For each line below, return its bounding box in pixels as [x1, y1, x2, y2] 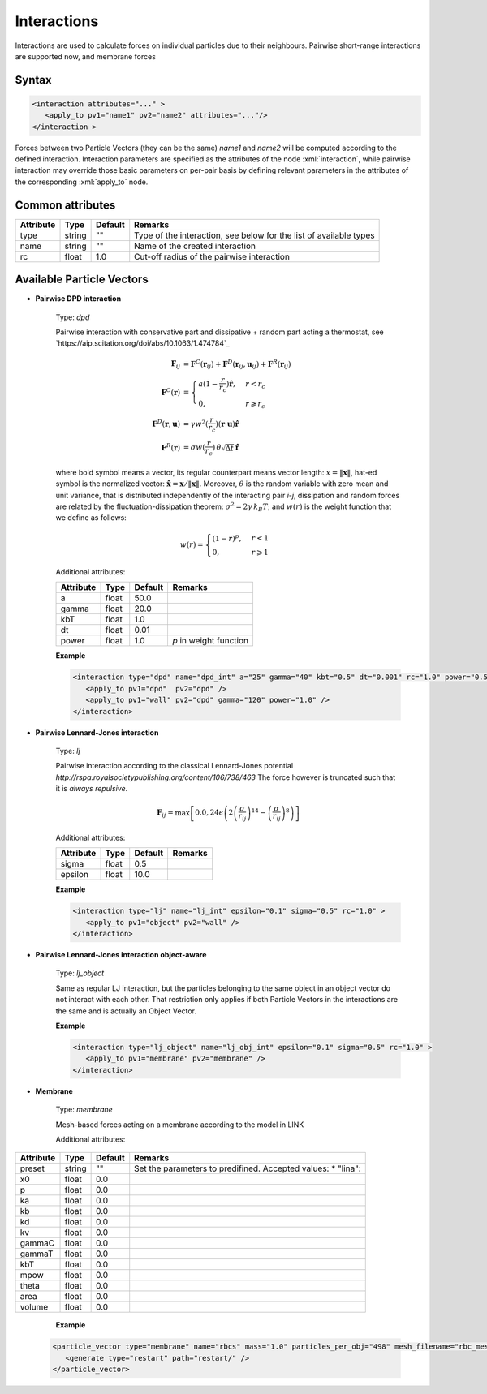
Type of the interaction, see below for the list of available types [134, 230, 375, 241]
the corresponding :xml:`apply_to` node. [15, 177, 149, 187]
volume [19, 1301, 49, 1313]
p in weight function [172, 635, 249, 647]
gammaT [19, 1248, 54, 1259]
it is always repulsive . [55, 784, 128, 794]
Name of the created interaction [134, 240, 256, 252]
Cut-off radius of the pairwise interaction [134, 251, 290, 262]
